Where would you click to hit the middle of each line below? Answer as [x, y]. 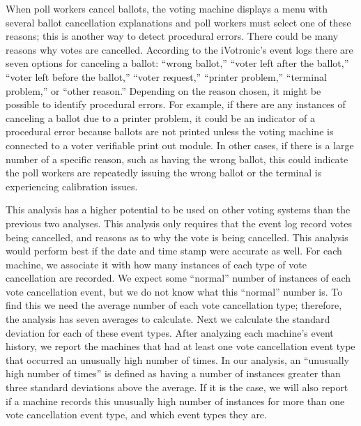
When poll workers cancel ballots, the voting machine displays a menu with [167, 8]
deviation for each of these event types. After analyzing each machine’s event [170, 332]
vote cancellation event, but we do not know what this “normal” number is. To [174, 291]
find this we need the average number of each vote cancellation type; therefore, [174, 305]
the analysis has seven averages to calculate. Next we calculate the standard [168, 319]
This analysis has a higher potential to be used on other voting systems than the [178, 210]
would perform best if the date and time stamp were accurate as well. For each [174, 251]
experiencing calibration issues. [72, 186]
